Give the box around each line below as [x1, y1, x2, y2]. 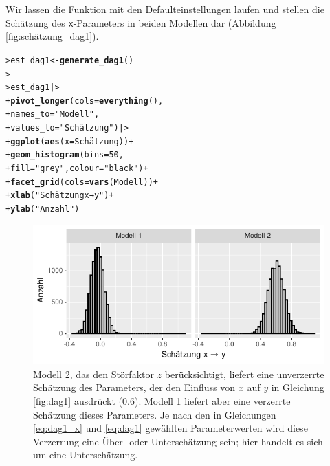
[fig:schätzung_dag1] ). [5, 29, 99, 43]
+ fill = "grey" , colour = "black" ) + [5, 164, 148, 174]
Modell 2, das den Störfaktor [33, 366, 154, 381]
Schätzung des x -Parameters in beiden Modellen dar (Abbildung [5, 15, 276, 30]
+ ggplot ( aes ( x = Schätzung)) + [5, 136, 134, 146]
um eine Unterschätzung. [33, 447, 138, 462]
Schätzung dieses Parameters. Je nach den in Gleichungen [33, 407, 276, 421]
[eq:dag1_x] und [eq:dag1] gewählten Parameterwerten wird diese [33, 421, 308, 435]
